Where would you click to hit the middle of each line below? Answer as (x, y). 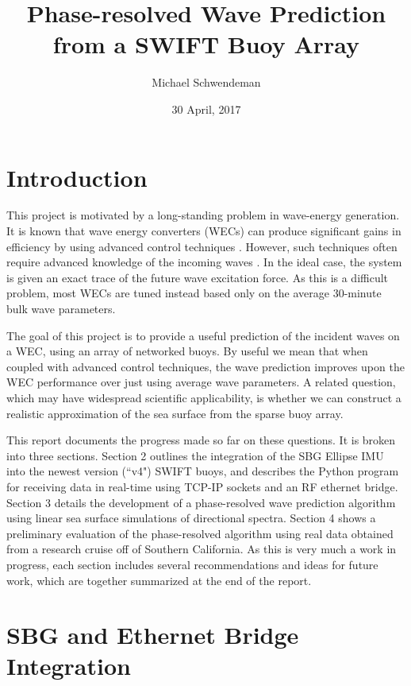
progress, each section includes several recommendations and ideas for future (192, 564)
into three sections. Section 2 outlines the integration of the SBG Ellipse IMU (195, 455)
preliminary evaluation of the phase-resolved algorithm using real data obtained (200, 533)
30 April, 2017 (206, 109)
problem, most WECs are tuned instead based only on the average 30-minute (194, 293)
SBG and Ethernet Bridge (153, 635)
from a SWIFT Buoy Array (206, 44)
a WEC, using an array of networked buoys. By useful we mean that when (187, 351)
